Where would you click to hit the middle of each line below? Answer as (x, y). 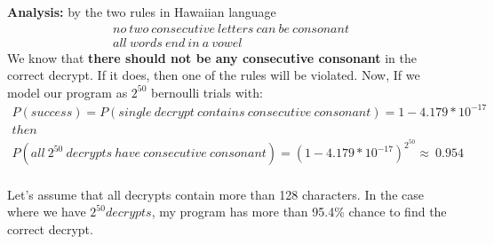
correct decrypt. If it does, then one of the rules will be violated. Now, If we (214, 75)
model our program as (68, 92)
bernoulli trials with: (207, 92)
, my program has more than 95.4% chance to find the (299, 212)
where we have (47, 212)
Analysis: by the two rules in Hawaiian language (142, 12)
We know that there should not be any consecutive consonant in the (212, 57)
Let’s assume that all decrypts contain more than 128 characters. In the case (215, 194)
